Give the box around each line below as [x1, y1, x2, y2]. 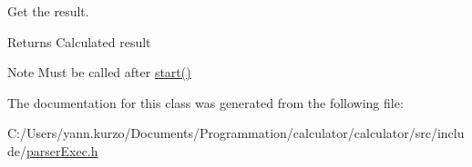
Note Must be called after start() [7, 63, 191, 82]
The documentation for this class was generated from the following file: [7, 93, 404, 112]
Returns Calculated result [7, 32, 151, 51]
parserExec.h [26, 141, 98, 160]
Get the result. [7, 2, 89, 20]
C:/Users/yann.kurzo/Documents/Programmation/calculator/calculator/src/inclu [7, 123, 465, 142]
